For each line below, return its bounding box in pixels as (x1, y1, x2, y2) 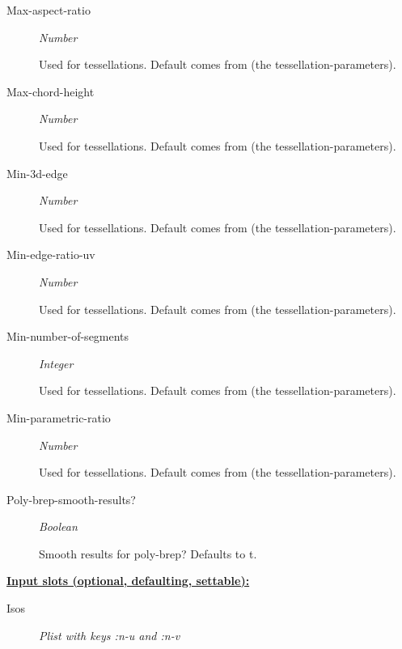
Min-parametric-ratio (6, 409, 111, 426)
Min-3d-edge (6, 164, 68, 181)
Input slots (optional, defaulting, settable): (6, 572, 250, 589)
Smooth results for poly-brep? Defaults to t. (39, 545, 257, 562)
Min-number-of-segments (6, 328, 129, 345)
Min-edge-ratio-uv (6, 246, 95, 263)
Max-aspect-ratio (6, 2, 91, 18)
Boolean (39, 518, 78, 535)
